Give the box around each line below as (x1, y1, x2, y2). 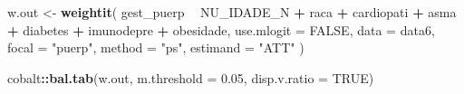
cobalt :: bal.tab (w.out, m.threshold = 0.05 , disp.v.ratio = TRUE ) (7, 68, 374, 87)
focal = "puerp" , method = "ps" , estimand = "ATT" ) (7, 38, 304, 57)
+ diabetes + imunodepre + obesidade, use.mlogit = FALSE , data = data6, (7, 20, 435, 39)
